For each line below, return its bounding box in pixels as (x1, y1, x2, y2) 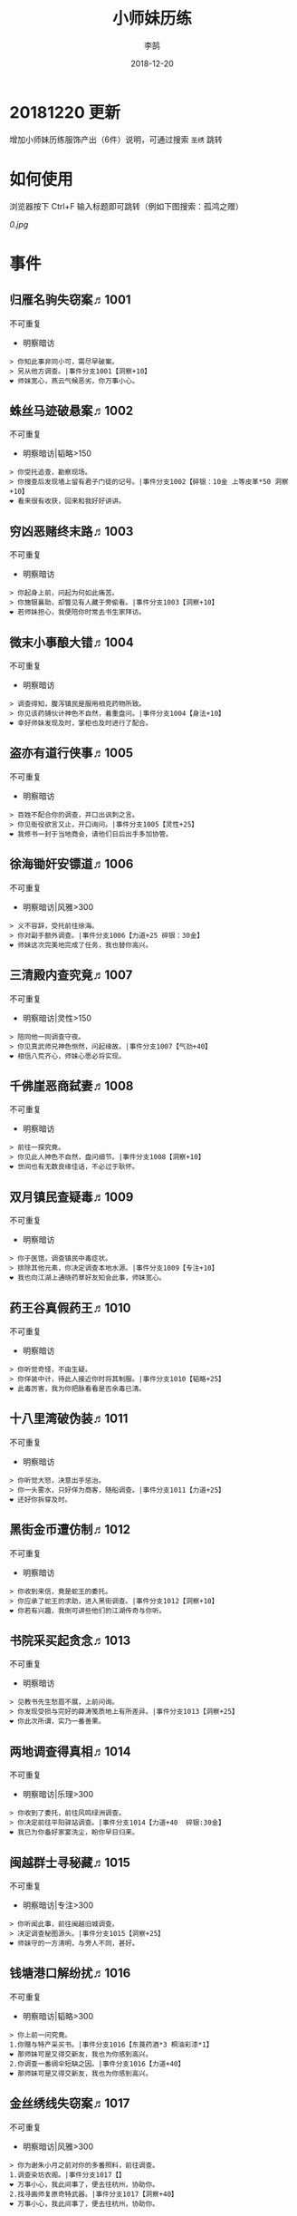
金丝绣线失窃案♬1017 (9, 2095, 130, 2112)
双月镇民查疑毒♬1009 (9, 1189, 134, 1205)
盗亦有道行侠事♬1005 (9, 745, 134, 761)
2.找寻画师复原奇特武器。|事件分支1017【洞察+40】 (9, 2190, 178, 2199)
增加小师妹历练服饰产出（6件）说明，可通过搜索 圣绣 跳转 (9, 133, 224, 145)
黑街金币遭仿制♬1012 (9, 1522, 131, 1537)
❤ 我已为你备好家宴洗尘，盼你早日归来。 (9, 1828, 139, 1837)
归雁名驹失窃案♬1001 (9, 292, 131, 308)
